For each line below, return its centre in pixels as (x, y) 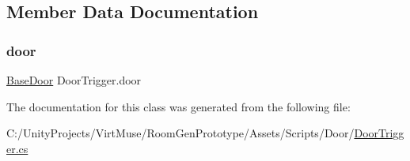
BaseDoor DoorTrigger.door (74, 80)
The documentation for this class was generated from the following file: (178, 106)
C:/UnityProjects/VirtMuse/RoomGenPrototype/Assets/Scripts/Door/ (180, 133)
